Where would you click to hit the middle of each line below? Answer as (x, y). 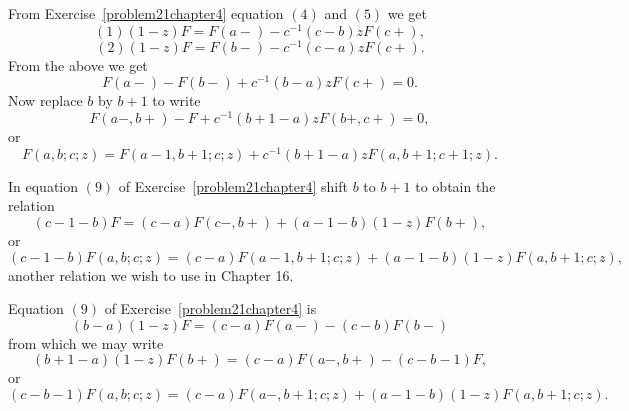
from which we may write (86, 342)
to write (176, 100)
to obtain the (455, 185)
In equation (43, 185)
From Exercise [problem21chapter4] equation (146, 13)
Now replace (45, 100)
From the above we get (78, 64)
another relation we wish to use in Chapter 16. (151, 274)
